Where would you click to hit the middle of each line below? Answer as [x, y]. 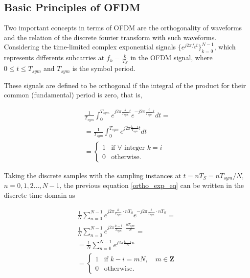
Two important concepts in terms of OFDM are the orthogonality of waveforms [123, 28]
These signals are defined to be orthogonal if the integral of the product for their [125, 85]
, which [225, 47]
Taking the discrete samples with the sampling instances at [93, 175]
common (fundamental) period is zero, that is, [73, 95]
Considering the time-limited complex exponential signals [90, 47]
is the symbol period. [104, 68]
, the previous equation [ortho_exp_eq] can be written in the [152, 185]
